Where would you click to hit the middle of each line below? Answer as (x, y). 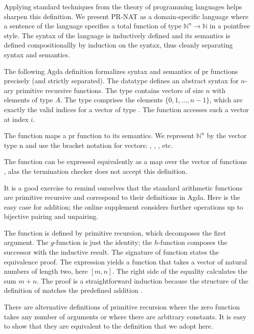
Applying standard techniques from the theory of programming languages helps (123, 6)
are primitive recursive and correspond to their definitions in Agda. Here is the (122, 197)
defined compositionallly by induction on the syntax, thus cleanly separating (118, 45)
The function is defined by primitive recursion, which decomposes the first (115, 232)
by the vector (227, 135)
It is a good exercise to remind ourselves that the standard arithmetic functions (123, 187)
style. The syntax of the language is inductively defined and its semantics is (117, 35)
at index (16, 119)
